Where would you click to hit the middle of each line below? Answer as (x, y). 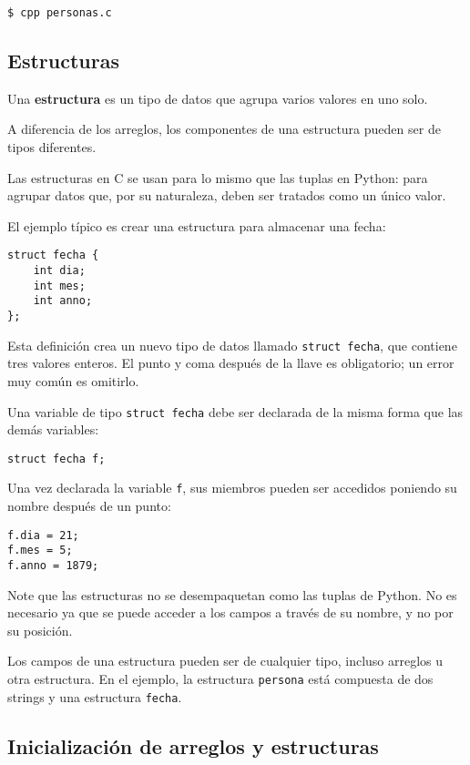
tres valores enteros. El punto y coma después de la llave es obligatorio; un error (231, 363)
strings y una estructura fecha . (95, 696)
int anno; (63, 301)
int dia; (59, 271)
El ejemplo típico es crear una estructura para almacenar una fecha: (197, 225)
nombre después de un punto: (89, 506)
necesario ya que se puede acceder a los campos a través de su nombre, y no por (230, 612)
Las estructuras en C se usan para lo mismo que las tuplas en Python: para (218, 177)
